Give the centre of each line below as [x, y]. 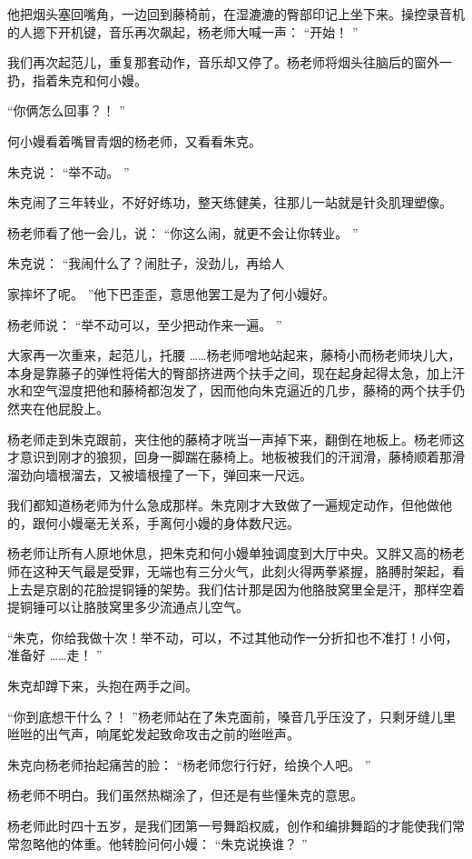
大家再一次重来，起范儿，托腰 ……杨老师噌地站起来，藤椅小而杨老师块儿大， [234, 355]
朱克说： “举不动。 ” [69, 171]
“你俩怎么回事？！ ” [66, 110]
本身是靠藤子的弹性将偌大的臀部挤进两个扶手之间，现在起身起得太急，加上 [230, 372]
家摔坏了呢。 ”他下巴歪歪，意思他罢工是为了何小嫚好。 [172, 293]
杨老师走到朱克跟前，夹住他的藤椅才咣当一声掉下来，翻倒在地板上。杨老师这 [236, 439]
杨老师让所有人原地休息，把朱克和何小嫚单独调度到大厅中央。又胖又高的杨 [230, 553]
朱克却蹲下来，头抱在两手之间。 [103, 686]
